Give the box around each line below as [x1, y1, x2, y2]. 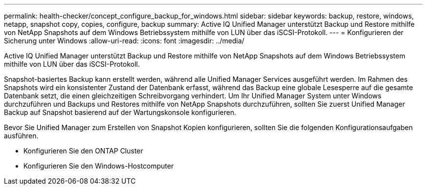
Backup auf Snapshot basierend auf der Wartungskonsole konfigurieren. [4, 108, 236, 116]
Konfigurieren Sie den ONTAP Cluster [23, 147, 143, 155]
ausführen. [4, 132, 39, 140]
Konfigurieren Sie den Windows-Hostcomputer [23, 162, 174, 170]
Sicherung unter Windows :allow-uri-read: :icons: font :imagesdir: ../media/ [4, 37, 245, 45]
